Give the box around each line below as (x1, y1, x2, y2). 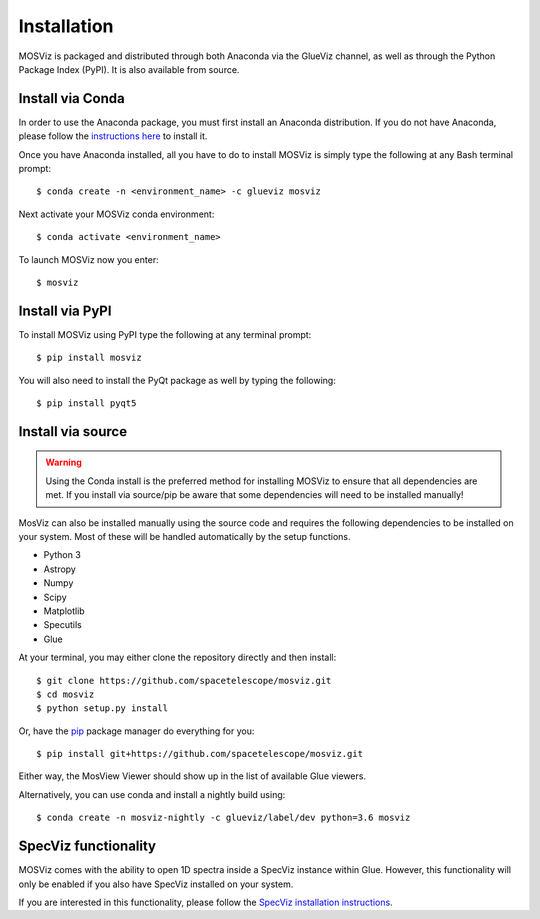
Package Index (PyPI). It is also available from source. (18, 63, 240, 75)
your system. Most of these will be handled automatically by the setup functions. (18, 531, 351, 543)
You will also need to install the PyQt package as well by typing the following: (18, 374, 337, 386)
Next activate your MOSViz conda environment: (18, 208, 215, 220)
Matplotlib (43, 605, 85, 617)
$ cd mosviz (36, 688, 95, 700)
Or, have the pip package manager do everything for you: (18, 725, 255, 737)
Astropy (43, 563, 77, 575)
